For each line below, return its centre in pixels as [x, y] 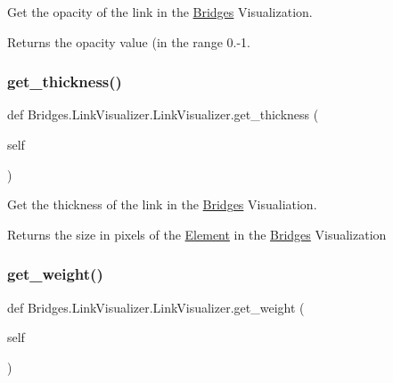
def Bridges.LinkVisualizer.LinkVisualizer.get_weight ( [156, 307]
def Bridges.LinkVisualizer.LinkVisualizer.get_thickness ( [163, 114]
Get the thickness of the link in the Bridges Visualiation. [162, 204]
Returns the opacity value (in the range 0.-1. [129, 41]
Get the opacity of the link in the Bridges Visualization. [160, 12]
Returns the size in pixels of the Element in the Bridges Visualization [197, 234]
